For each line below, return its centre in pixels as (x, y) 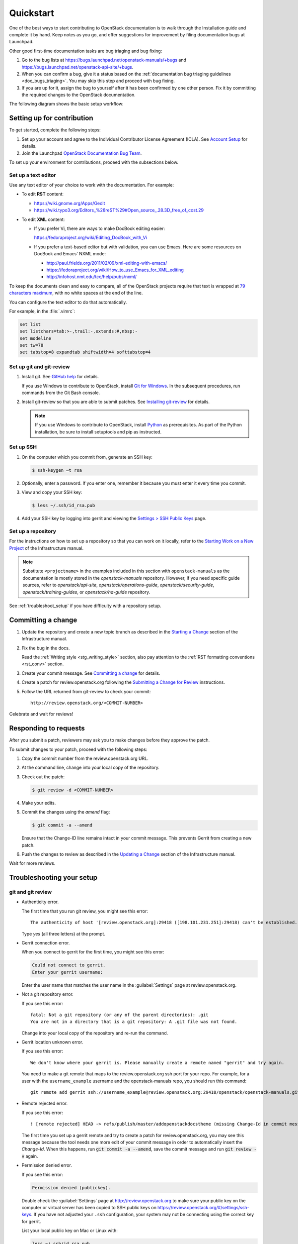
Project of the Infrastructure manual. (46, 548)
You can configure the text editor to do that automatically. (68, 302)
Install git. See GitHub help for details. (60, 377)
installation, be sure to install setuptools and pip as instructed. (98, 432)
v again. (30, 1156)
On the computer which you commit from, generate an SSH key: (87, 457)
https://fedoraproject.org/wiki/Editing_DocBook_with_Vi (91, 238)
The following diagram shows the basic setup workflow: (66, 104)
